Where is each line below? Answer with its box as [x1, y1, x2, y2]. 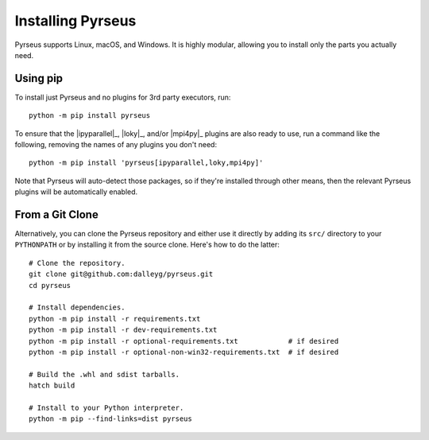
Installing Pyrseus [14, 12, 137, 29]
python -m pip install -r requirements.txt [29, 314, 201, 323]
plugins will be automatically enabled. [14, 187, 138, 197]
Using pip [14, 72, 64, 85]
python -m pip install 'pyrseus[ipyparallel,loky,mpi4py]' [29, 158, 264, 167]
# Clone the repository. [29, 259, 126, 267]
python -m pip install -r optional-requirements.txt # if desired [29, 337, 339, 345]
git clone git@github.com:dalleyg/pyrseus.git [29, 270, 214, 278]
